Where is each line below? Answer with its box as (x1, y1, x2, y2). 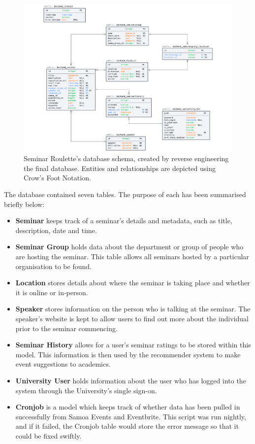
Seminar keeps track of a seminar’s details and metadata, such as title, (15, 215, 232, 226)
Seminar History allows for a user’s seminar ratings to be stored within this (15, 340, 251, 350)
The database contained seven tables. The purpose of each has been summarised (4, 189, 246, 200)
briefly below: (4, 199, 45, 209)
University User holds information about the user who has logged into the (15, 375, 246, 385)
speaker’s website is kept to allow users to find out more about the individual (15, 313, 249, 323)
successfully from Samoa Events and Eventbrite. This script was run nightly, (15, 411, 246, 421)
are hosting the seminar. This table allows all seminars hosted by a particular (15, 251, 249, 261)
